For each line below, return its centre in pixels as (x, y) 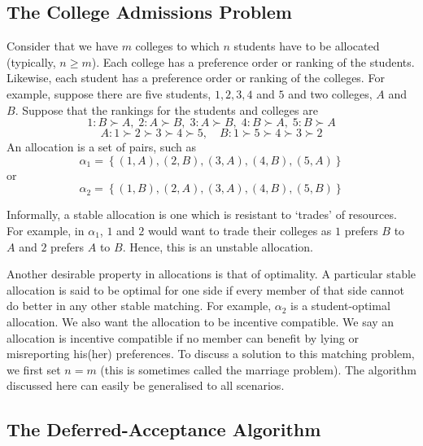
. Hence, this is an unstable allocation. (218, 246)
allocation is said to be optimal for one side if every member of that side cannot (205, 289)
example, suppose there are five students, (109, 93)
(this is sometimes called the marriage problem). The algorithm (258, 369)
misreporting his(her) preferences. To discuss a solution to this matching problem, (211, 354)
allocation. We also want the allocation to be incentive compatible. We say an (201, 321)
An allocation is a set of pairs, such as (101, 147)
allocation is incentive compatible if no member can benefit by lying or (183, 337)
